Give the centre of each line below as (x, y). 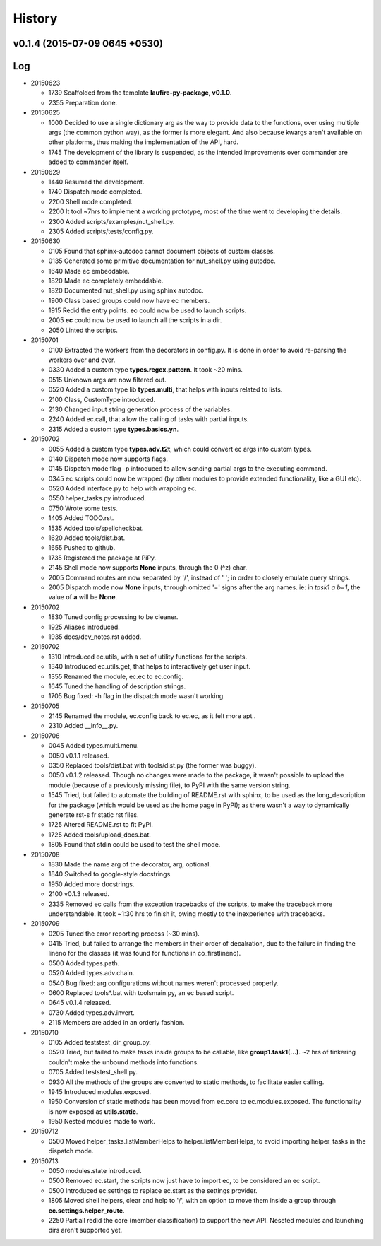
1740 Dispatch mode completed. (95, 192)
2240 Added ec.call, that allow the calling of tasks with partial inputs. (149, 419)
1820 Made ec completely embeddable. (106, 281)
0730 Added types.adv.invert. (92, 1012)
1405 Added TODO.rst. (81, 518)
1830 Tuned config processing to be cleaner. (113, 617)
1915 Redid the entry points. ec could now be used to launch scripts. (147, 310)
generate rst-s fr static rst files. (93, 815)
